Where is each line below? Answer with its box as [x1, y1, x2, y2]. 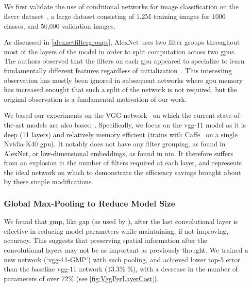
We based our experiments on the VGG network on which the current [4, 110, 215, 120]
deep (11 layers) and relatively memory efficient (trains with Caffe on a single [4, 129, 238, 139]
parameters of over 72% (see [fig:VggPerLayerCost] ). [4, 273, 159, 283]
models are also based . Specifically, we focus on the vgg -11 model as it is [26, 119, 246, 129]
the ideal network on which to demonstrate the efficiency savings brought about [4, 167, 241, 177]
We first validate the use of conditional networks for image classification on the [4, 1, 239, 12]
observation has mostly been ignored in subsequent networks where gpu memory [4, 75, 243, 85]
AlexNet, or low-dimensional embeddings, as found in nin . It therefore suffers [4, 148, 233, 158]
